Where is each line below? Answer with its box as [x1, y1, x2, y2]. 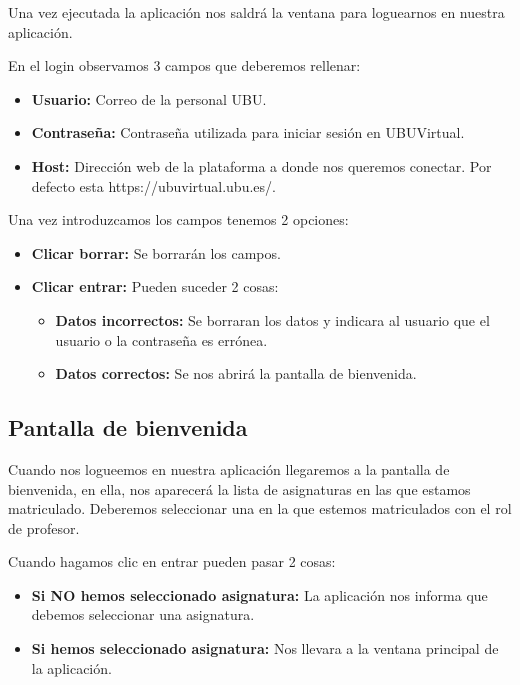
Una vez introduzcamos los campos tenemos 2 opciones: [8, 209, 349, 230]
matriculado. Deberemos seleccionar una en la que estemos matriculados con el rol [8, 498, 512, 519]
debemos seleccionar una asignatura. [31, 604, 255, 625]
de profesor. [8, 517, 80, 538]
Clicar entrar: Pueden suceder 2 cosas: [31, 276, 279, 297]
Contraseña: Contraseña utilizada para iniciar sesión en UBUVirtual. [31, 122, 465, 143]
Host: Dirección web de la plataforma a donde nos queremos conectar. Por [31, 155, 492, 176]
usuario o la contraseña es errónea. [55, 329, 268, 350]
